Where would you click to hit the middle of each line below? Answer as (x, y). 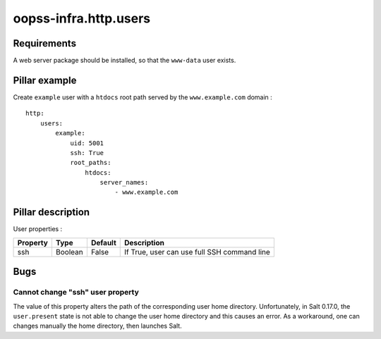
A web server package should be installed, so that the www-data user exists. (125, 61)
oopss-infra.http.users (82, 18)
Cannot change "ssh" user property (76, 292)
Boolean (69, 252)
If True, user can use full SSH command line (198, 252)
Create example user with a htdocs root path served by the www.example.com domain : (143, 97)
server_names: (124, 183)
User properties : (38, 229)
